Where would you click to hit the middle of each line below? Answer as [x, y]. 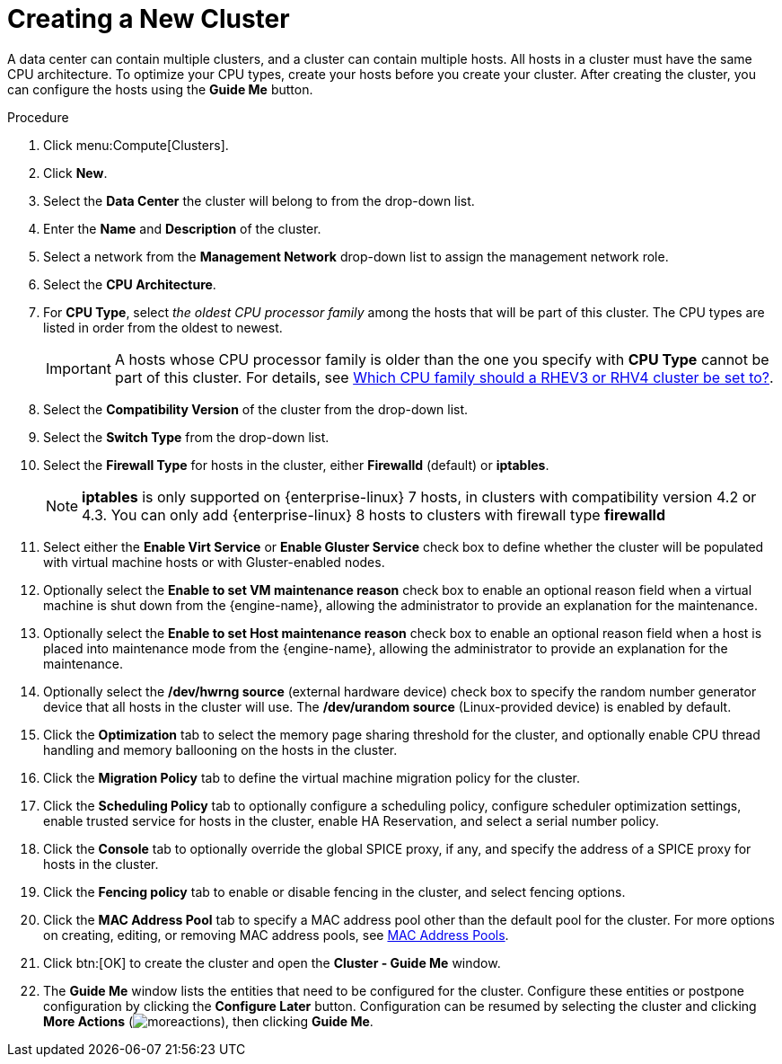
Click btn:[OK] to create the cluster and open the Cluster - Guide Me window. [272, 962]
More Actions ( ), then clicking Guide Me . [208, 1021]
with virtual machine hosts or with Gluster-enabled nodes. [214, 562]
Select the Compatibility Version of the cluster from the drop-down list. [256, 409]
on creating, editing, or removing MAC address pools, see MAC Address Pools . [276, 935]
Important [79, 368]
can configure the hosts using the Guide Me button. [160, 89]
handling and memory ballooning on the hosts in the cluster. [220, 749]
